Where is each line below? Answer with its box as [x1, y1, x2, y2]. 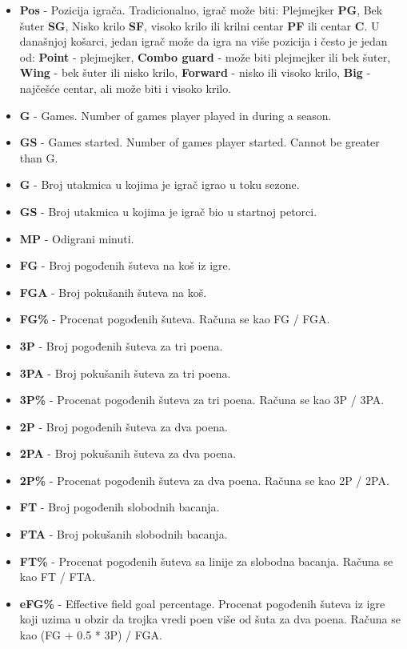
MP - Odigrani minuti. [19, 230, 134, 246]
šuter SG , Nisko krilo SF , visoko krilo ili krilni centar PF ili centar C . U [19, 17, 380, 34]
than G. [19, 149, 58, 166]
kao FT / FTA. [19, 568, 95, 585]
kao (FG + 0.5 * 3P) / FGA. [19, 627, 162, 643]
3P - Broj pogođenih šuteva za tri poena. [19, 337, 223, 354]
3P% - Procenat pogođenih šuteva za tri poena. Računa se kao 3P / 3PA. [19, 391, 385, 408]
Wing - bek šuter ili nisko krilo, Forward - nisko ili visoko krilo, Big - [19, 64, 371, 81]
